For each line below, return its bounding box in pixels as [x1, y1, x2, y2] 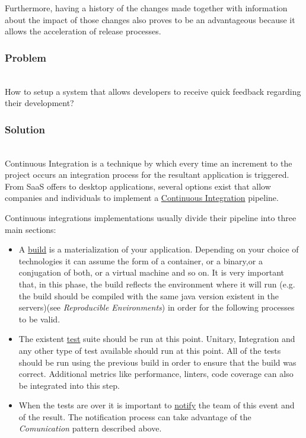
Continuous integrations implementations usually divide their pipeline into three [5, 211, 297, 223]
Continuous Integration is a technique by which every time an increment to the [5, 156, 292, 169]
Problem [5, 50, 46, 65]
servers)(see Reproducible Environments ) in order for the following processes [18, 301, 295, 314]
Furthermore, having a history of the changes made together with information [5, 2, 288, 14]
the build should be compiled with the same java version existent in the [18, 289, 279, 302]
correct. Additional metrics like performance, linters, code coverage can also [18, 367, 294, 380]
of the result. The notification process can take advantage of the [18, 410, 251, 423]
